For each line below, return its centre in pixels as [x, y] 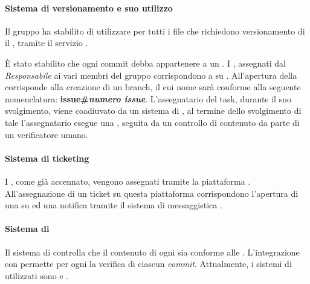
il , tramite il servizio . [47, 43]
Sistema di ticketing [47, 158]
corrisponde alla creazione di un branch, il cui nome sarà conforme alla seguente [153, 87]
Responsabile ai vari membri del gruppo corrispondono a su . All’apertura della [151, 75]
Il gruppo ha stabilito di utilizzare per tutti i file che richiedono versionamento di [155, 31]
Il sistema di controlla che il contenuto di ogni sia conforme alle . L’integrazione [152, 252]
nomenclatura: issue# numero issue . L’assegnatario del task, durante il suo [148, 98]
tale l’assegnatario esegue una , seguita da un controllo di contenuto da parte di [152, 122]
